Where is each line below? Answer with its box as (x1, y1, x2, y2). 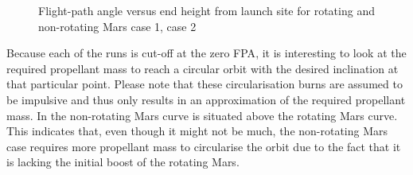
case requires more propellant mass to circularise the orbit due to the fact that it (6, 138, 401, 154)
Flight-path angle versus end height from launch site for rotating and (38, 2, 375, 18)
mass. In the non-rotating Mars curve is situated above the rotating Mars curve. (6, 107, 398, 123)
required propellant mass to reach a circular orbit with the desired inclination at (6, 60, 399, 76)
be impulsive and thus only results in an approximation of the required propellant (6, 91, 406, 107)
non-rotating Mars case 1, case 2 (38, 17, 197, 34)
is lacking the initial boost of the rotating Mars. (6, 154, 240, 170)
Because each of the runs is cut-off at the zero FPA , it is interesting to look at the (6, 45, 407, 61)
